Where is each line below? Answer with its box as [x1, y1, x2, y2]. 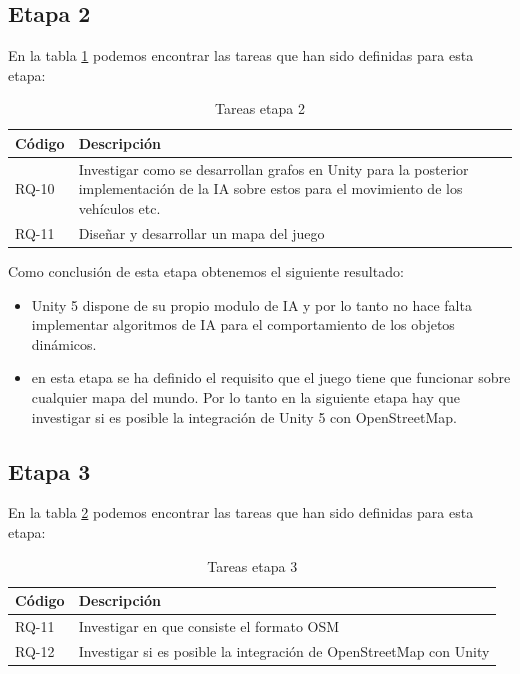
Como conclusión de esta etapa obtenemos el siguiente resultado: [8, 260, 404, 281]
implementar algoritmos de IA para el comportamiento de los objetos [31, 314, 455, 335]
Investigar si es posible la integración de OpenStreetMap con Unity [78, 640, 490, 661]
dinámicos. [31, 333, 97, 354]
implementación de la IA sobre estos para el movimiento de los [78, 178, 463, 199]
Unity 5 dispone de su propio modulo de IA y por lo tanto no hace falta [31, 294, 472, 315]
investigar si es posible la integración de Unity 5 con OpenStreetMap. [31, 406, 457, 427]
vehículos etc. [78, 198, 161, 219]
